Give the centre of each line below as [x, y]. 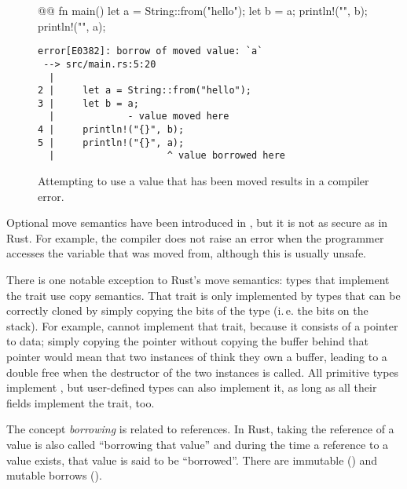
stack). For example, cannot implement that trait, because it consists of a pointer [202, 325]
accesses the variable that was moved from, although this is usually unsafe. [186, 253]
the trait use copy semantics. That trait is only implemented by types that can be [203, 295]
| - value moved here [139, 117]
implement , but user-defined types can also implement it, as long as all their [192, 387]
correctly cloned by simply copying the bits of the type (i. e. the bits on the [187, 310]
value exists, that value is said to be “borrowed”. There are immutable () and [192, 460]
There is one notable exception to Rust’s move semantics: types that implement [198, 280]
